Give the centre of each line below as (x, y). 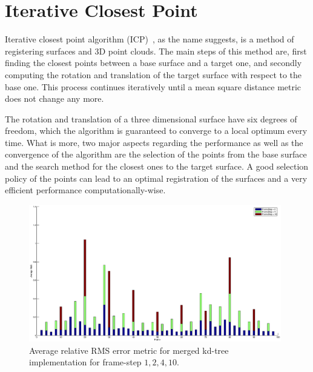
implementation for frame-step (85, 362)
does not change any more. (54, 98)
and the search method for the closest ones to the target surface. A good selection (157, 166)
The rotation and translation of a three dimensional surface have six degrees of (151, 118)
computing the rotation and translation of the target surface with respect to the (153, 74)
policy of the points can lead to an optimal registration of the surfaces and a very (156, 178)
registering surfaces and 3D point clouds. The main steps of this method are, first (156, 51)
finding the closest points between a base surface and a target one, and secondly (153, 63)
